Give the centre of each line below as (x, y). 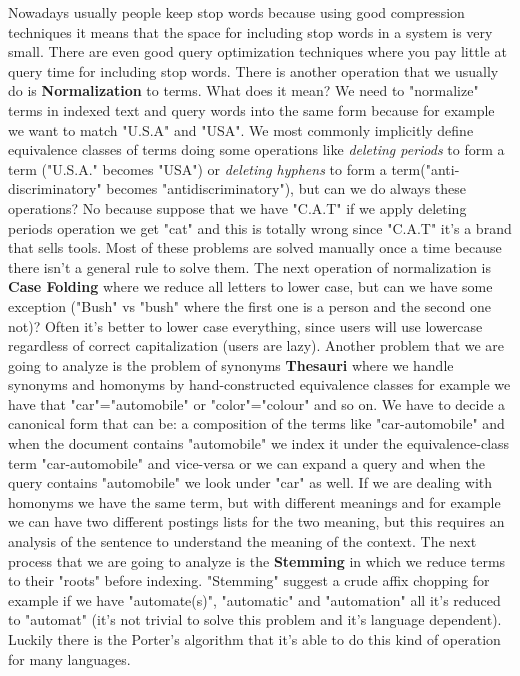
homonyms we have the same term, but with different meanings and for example (254, 501)
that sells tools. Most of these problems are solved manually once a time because (255, 247)
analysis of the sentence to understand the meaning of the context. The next (242, 541)
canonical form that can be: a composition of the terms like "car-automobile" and (256, 423)
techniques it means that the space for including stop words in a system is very (250, 31)
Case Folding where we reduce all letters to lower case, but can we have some (250, 286)
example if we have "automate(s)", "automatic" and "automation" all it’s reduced (254, 599)
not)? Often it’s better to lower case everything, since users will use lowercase (245, 325)
